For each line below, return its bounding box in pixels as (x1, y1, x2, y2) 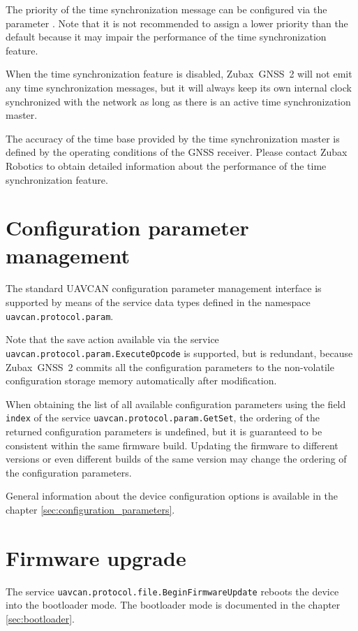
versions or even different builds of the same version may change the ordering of (6, 451, 347, 466)
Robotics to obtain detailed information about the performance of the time (6, 158, 327, 173)
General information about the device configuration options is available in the (6, 488, 338, 503)
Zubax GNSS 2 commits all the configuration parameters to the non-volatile (6, 359, 334, 374)
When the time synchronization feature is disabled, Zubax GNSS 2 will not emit (6, 66, 352, 81)
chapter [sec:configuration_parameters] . (6, 502, 175, 516)
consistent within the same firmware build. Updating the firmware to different (6, 437, 338, 452)
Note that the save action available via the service (6, 332, 219, 347)
